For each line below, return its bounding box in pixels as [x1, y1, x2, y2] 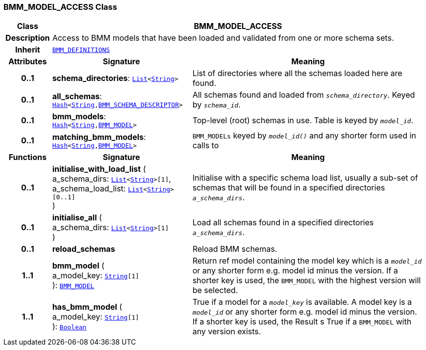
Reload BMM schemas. [192, 244, 277, 254]
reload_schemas [52, 244, 115, 254]
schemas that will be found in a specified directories [192, 182, 385, 192]
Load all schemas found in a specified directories [192, 217, 374, 228]
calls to [192, 140, 219, 151]
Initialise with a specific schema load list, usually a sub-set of [192, 172, 418, 183]
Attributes [8, 56, 47, 67]
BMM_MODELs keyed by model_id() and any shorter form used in [192, 131, 416, 141]
